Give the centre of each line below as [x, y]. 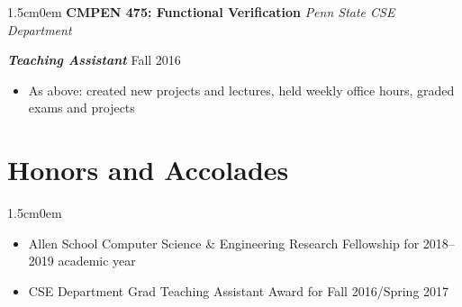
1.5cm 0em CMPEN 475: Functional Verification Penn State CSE [201, 12]
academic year [97, 261]
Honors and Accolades [148, 170]
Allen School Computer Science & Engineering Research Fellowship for [224, 243]
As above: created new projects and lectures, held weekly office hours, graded [241, 90]
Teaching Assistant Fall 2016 [94, 60]
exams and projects [82, 108]
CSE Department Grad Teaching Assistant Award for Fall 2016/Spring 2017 [239, 290]
